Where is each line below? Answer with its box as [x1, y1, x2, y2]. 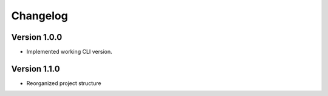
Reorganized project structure [26, 79, 101, 87]
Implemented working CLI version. [26, 48, 112, 56]
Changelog [11, 9, 68, 22]
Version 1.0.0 [11, 32, 63, 42]
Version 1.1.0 [11, 63, 60, 74]
